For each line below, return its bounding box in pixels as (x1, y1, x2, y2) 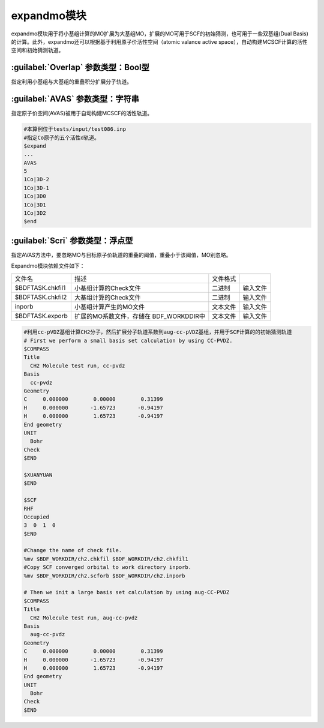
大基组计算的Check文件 (74, 293, 141, 301)
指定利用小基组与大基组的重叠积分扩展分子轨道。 (11, 78, 132, 85)
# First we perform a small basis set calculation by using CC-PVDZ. (23, 337, 233, 344)
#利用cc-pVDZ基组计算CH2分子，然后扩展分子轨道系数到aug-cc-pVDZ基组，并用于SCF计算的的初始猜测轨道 (23, 329, 292, 335)
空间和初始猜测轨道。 (11, 47, 64, 54)
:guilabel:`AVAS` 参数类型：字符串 (11, 94, 139, 104)
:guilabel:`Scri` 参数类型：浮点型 (11, 235, 133, 245)
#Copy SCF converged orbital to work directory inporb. (23, 564, 192, 571)
